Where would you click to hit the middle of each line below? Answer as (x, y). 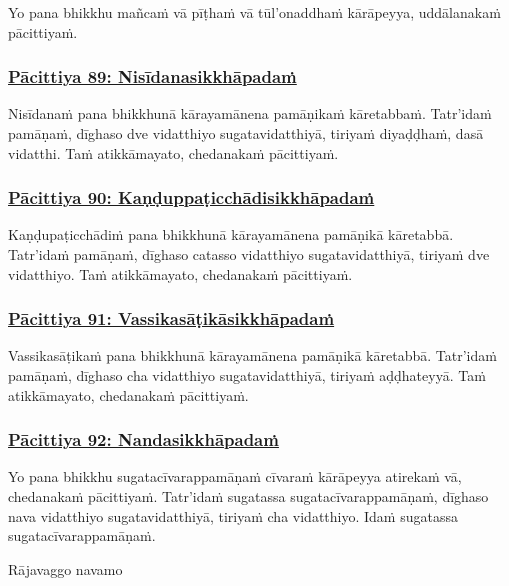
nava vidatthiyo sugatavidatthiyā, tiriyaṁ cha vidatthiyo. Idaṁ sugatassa (233, 515)
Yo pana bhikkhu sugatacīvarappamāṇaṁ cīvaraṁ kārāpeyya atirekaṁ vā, (235, 476)
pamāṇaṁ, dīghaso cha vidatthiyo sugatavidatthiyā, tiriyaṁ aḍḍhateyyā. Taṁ (247, 375)
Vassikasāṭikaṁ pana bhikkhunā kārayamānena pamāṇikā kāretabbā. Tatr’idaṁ (252, 355)
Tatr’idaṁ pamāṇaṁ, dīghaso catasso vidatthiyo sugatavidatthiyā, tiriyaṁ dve (249, 254)
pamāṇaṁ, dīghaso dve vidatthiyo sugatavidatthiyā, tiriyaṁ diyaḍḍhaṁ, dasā (246, 133)
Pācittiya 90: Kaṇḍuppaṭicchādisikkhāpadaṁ (191, 197)
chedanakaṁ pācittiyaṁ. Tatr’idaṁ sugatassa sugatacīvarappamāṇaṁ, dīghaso (248, 496)
